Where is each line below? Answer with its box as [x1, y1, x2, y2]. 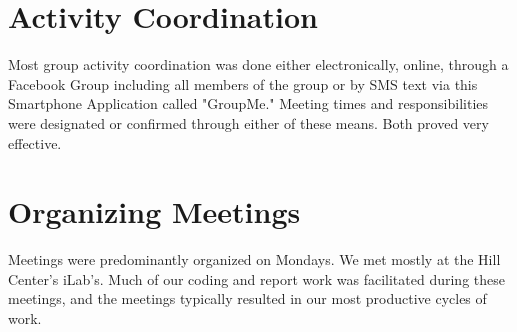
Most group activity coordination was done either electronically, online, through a [8, 54, 509, 75]
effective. [8, 132, 62, 153]
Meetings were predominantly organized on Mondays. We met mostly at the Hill [8, 249, 501, 270]
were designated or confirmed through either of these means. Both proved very [8, 112, 489, 133]
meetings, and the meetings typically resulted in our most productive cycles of [8, 288, 487, 309]
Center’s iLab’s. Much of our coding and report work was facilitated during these [8, 268, 505, 289]
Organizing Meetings [8, 191, 301, 232]
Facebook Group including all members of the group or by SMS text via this [8, 73, 478, 94]
